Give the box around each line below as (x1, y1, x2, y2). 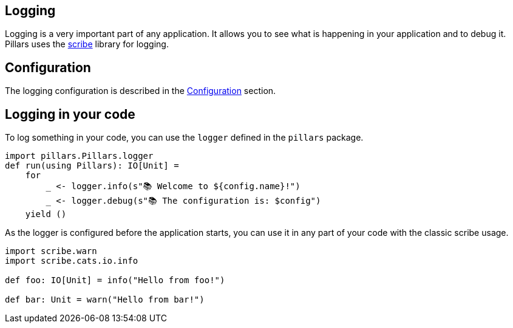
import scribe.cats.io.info (5, 256, 138, 266)
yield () (25, 209, 67, 219)
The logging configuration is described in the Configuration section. (5, 85, 276, 96)
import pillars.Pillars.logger (5, 151, 154, 161)
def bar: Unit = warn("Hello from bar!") (5, 295, 205, 305)
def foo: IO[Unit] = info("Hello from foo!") (5, 275, 225, 286)
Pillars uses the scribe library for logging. (5, 39, 169, 50)
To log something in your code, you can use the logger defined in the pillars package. (5, 132, 364, 143)
